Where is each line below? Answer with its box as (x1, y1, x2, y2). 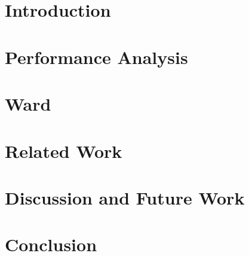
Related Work (5, 138, 122, 163)
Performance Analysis (5, 44, 188, 69)
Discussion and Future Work (5, 185, 245, 209)
